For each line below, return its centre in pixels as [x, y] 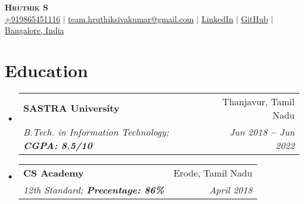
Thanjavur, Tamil [258, 101]
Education [46, 70]
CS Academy [53, 172]
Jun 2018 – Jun [262, 132]
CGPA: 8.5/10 [58, 145]
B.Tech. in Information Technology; [96, 132]
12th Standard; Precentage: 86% [94, 189]
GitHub [255, 18]
